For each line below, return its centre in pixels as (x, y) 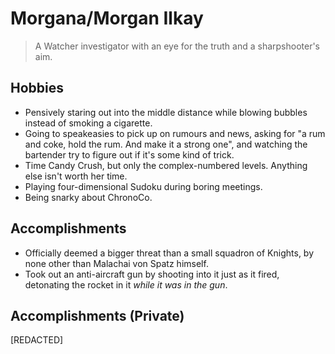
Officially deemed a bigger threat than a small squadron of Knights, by (169, 253)
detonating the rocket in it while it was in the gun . (126, 284)
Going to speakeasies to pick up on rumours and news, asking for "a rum (175, 133)
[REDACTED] (37, 340)
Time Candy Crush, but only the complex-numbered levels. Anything (166, 165)
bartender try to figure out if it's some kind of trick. (129, 154)
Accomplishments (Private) (97, 315)
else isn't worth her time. (76, 176)
